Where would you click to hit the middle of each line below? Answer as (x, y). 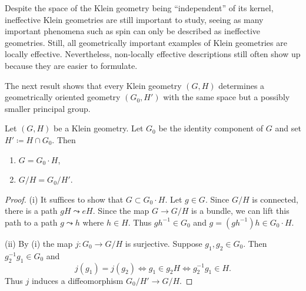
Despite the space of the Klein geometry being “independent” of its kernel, (139, 8)
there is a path (31, 211)
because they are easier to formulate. (71, 65)
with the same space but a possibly (227, 97)
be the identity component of (211, 128)
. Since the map (121, 211)
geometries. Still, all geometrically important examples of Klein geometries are (146, 42)
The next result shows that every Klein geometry (93, 85)
